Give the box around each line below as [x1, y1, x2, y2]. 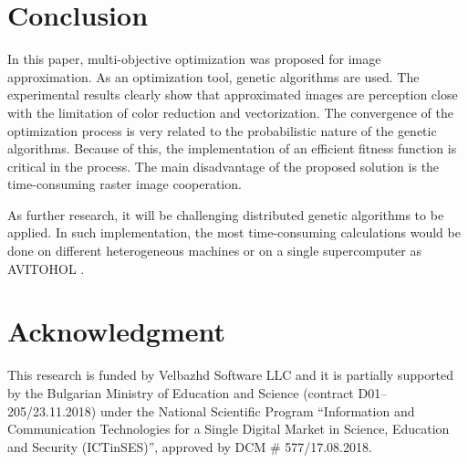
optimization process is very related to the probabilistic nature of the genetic [7, 121, 437, 140]
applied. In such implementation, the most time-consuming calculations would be [7, 223, 461, 242]
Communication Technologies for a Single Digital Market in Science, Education [7, 419, 450, 438]
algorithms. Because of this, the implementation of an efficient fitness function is [7, 139, 457, 158]
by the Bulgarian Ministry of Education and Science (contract [7, 383, 354, 402]
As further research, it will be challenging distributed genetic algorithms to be [7, 205, 444, 224]
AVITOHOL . [7, 258, 85, 278]
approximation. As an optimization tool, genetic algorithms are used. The [7, 67, 420, 86]
